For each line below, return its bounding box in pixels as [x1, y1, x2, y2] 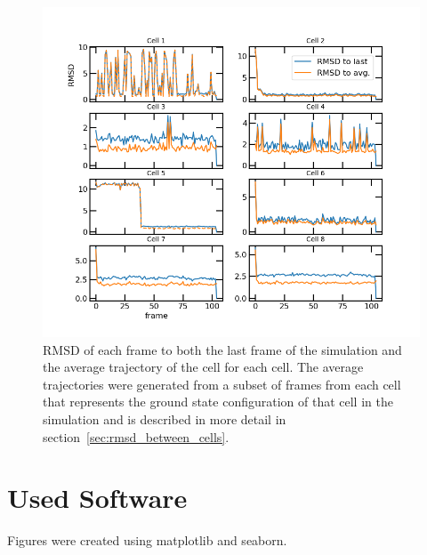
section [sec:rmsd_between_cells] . [43, 427, 230, 446]
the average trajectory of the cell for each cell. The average [43, 358, 364, 376]
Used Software [7, 479, 188, 516]
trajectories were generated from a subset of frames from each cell [43, 374, 401, 393]
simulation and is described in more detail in [43, 409, 286, 428]
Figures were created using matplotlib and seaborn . [7, 531, 287, 550]
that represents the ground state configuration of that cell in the [43, 392, 393, 411]
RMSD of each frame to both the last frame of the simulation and [43, 340, 402, 358]
